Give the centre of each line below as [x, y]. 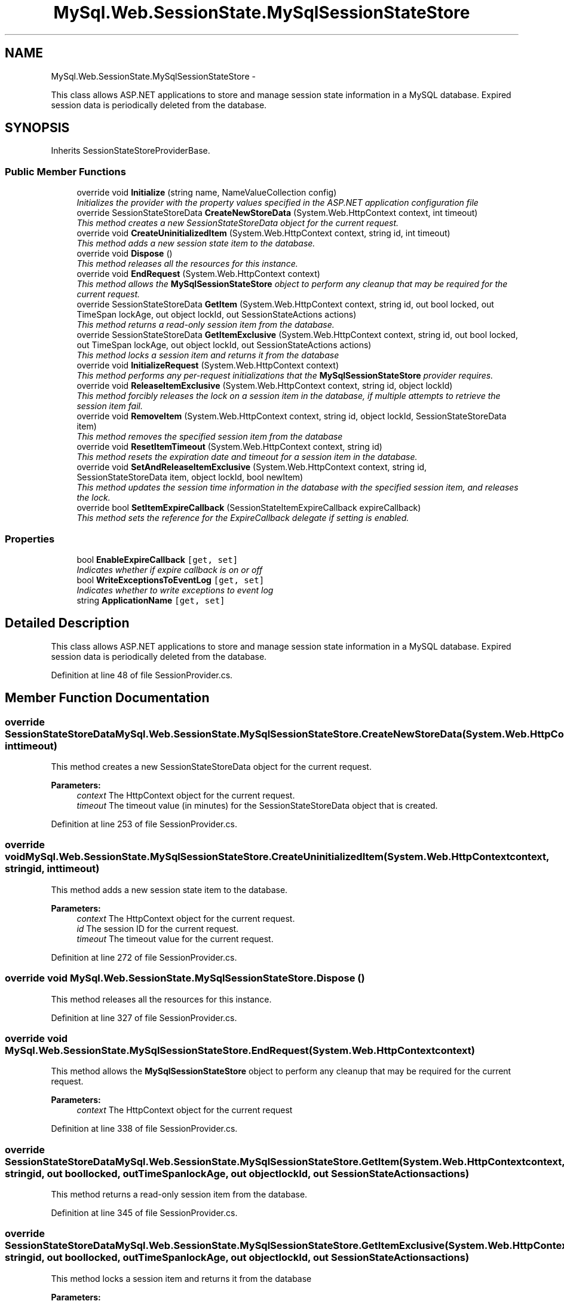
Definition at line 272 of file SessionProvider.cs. [144, 957]
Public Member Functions [65, 171]
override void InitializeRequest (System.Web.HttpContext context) [208, 365]
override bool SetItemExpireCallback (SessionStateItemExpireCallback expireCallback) [249, 508]
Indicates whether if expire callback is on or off [170, 569]
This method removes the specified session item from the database [210, 437]
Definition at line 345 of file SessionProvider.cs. [144, 1213]
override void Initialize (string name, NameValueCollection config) [207, 193]
